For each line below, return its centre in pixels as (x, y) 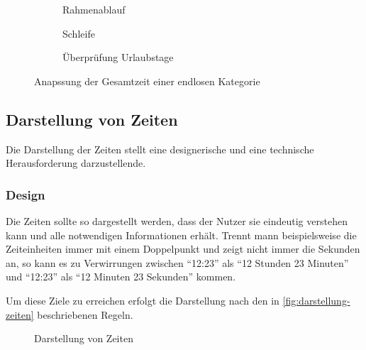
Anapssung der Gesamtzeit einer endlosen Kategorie (147, 81)
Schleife (79, 33)
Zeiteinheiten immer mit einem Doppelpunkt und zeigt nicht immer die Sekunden (183, 249)
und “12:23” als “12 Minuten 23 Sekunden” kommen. (121, 277)
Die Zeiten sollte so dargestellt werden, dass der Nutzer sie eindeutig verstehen (177, 220)
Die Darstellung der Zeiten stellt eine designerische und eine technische (160, 149)
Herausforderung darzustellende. (76, 163)
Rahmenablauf (94, 9)
